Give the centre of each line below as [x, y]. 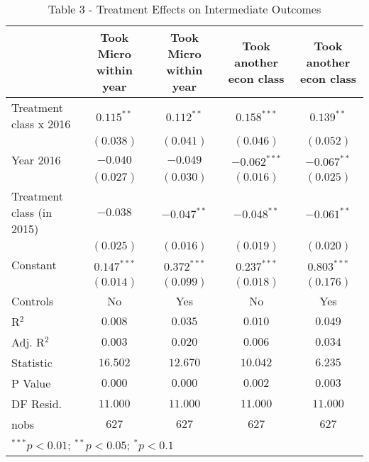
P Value [31, 383]
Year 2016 [36, 160]
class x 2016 [41, 124]
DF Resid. [37, 404]
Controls [33, 301]
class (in [32, 212]
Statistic [32, 362]
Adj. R [28, 342]
